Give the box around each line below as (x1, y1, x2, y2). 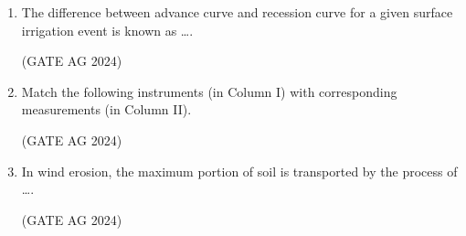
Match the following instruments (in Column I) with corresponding (21, 81, 397, 101)
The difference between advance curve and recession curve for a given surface (21, 3, 453, 21)
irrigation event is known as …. (21, 20, 194, 39)
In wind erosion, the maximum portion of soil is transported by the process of (21, 161, 458, 180)
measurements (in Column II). (21, 100, 192, 119)
